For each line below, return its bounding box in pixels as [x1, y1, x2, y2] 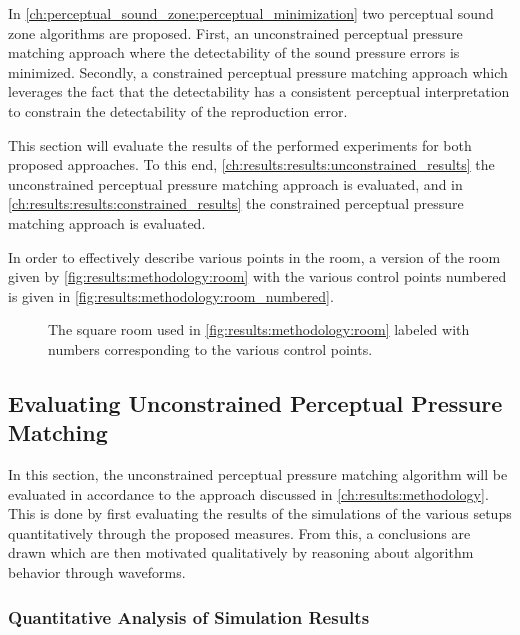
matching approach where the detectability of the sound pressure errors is [8, 42, 460, 63]
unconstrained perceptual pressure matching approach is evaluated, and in [8, 173, 463, 194]
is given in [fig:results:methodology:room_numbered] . [8, 285, 334, 306]
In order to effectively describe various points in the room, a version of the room [8, 246, 501, 267]
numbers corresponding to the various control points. [48, 338, 373, 359]
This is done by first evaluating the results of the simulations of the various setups [8, 503, 512, 524]
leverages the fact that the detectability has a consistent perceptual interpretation [8, 81, 510, 102]
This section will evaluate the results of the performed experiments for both [8, 134, 472, 155]
